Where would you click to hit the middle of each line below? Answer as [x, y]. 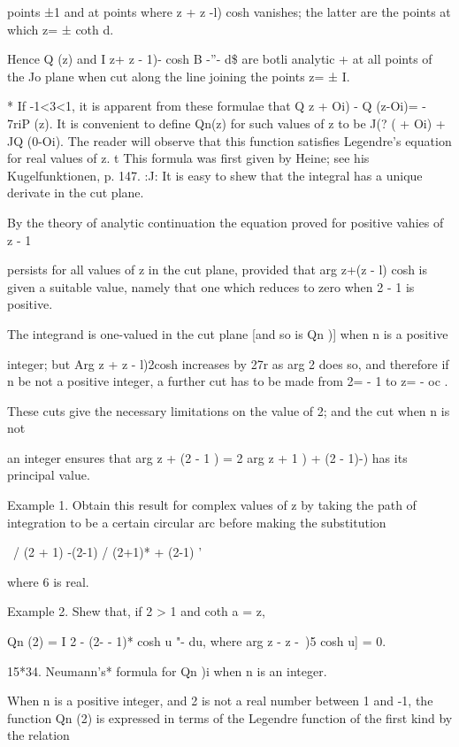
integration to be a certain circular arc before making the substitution [197, 522]
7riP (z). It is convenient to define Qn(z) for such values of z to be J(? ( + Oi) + [226, 123]
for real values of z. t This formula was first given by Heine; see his [188, 158]
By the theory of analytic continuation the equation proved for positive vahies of [226, 222]
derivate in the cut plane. [76, 193]
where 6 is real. [48, 581]
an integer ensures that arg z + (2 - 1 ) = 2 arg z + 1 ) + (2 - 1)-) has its [207, 457]
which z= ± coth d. [61, 29]
